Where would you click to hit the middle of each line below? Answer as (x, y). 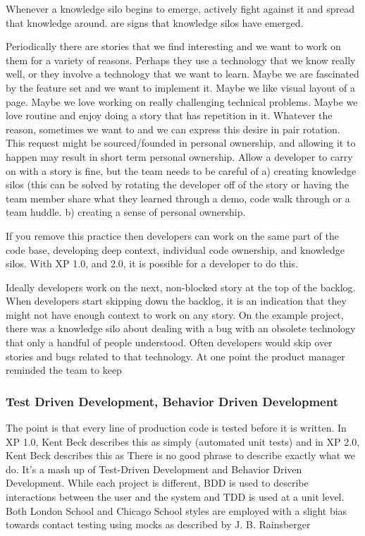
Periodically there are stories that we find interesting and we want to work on (173, 46)
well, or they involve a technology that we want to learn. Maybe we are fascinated (182, 74)
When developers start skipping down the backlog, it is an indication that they (176, 301)
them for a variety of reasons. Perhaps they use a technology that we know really (181, 60)
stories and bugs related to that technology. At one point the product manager (175, 356)
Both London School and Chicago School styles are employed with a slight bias (177, 510)
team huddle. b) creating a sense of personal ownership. (126, 212)
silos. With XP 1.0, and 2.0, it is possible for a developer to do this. (152, 263)
